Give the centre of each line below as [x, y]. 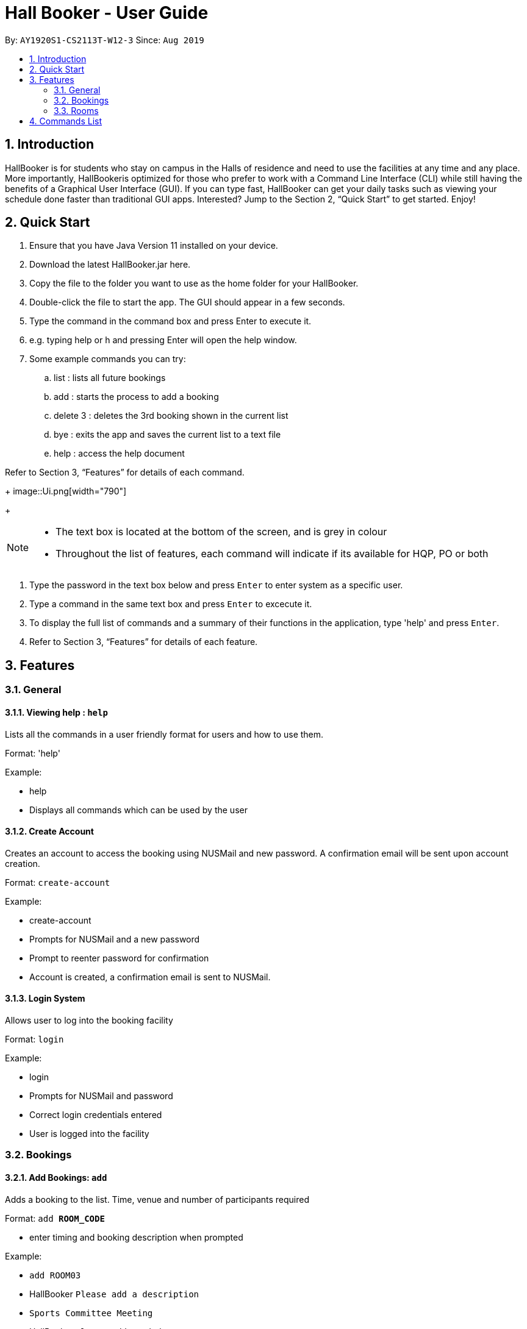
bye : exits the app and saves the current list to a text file [167, 435]
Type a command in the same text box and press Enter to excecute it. [171, 604]
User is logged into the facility [89, 1133]
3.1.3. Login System [45, 999]
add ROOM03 [55, 1275]
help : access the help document [119, 454]
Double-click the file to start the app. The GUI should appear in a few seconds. [187, 302]
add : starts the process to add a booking [136, 397]
